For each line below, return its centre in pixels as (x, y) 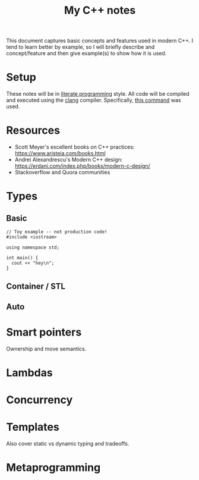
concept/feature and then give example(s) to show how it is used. (86, 54)
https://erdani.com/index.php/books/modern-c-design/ (82, 166)
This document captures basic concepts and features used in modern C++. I (100, 41)
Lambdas (29, 373)
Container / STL (36, 286)
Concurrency (40, 400)
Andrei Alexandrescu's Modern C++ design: (69, 160)
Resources (33, 131)
